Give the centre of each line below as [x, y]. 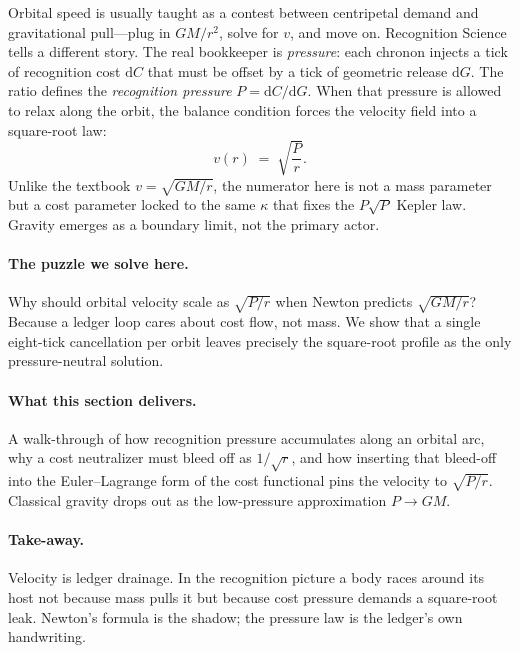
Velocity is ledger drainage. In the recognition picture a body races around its [246, 577]
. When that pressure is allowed [404, 90]
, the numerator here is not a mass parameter [352, 184]
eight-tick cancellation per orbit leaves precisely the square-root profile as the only [260, 340]
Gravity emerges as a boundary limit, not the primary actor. [194, 224]
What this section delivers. [102, 399]
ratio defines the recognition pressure [120, 90]
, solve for [248, 31]
